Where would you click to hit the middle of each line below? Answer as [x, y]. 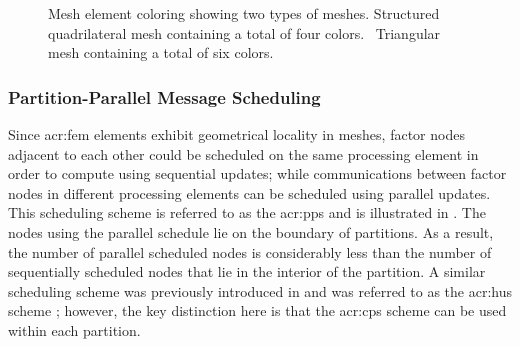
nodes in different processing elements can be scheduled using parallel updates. [249, 192]
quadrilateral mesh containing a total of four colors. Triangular [244, 32]
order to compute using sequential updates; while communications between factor [257, 173]
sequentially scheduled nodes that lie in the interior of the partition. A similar [247, 271]
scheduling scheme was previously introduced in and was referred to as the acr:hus [260, 290]
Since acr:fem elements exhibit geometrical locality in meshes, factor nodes [236, 134]
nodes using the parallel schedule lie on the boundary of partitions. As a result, [251, 231]
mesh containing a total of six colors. [161, 52]
